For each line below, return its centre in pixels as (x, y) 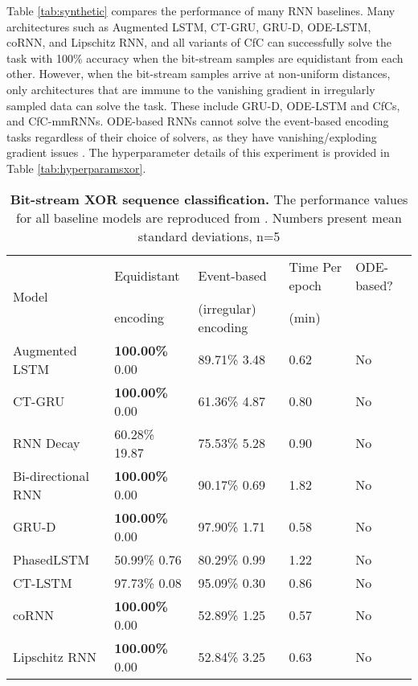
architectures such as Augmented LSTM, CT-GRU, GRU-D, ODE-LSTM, (189, 26)
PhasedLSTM (51, 559)
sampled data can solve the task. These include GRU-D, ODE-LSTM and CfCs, (203, 105)
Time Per (316, 266)
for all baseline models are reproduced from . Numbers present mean (209, 217)
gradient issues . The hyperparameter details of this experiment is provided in (198, 152)
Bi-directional (51, 475)
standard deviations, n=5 (209, 236)
